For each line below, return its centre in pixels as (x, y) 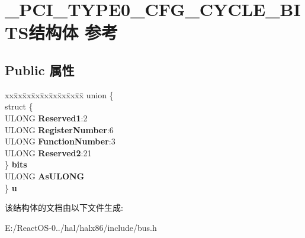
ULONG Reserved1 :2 (46, 118)
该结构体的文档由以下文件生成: (64, 208)
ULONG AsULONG (45, 176)
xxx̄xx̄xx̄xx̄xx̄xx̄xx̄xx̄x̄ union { (59, 94)
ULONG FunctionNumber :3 (60, 141)
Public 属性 (40, 70)
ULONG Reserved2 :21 (48, 152)
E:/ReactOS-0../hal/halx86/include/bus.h (81, 227)
